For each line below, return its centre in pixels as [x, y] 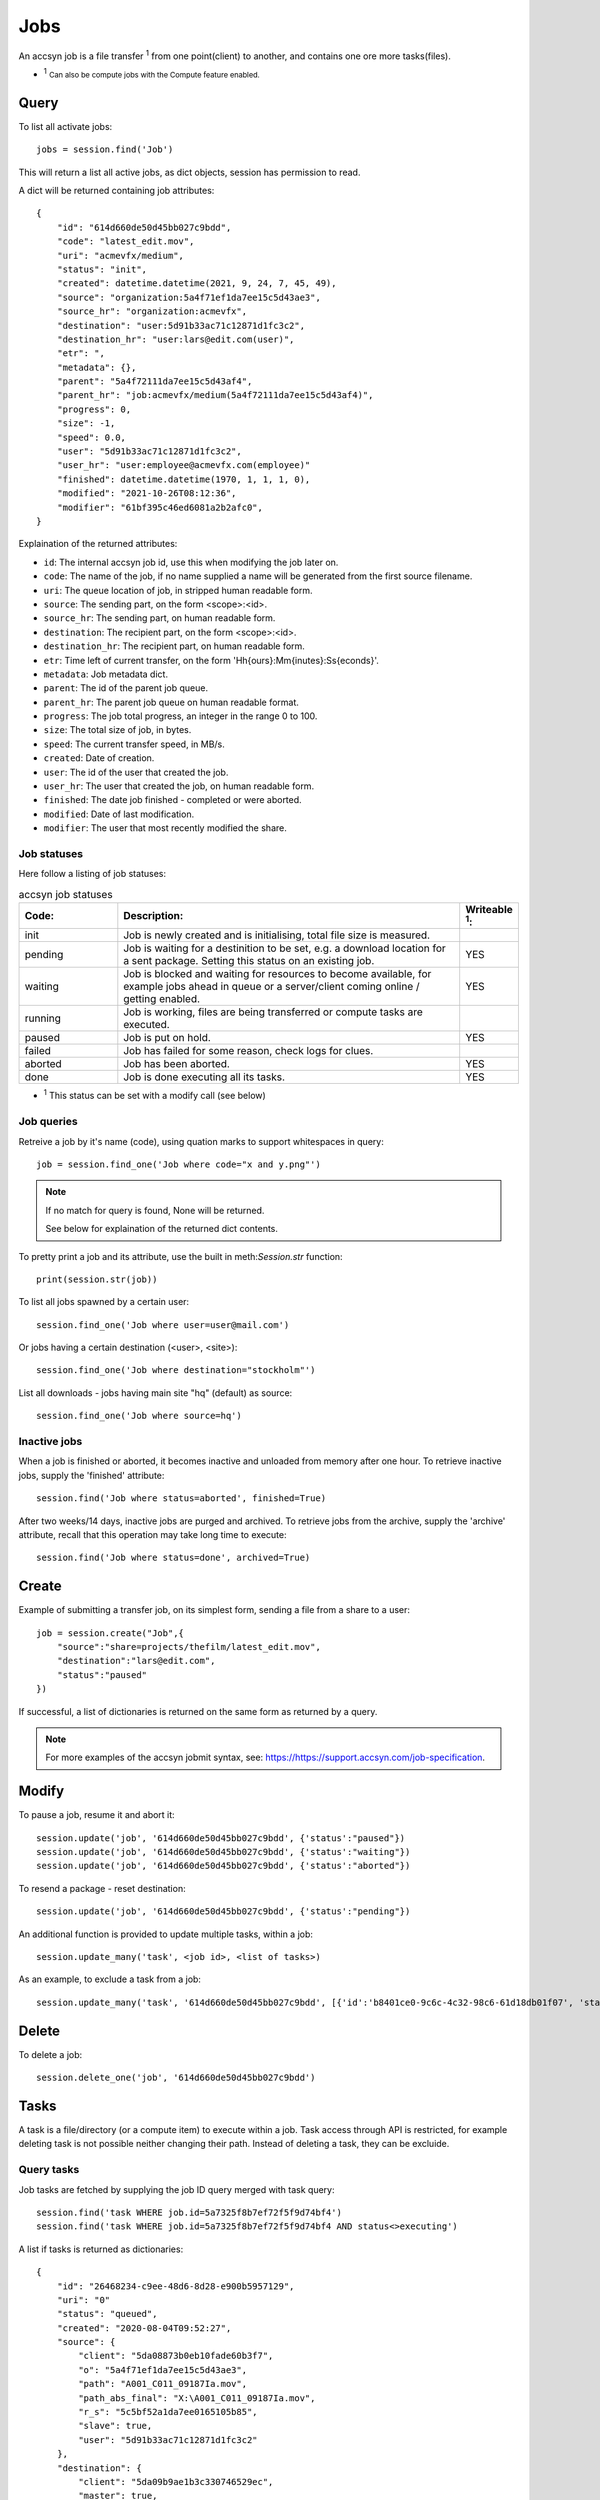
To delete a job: [50, 2054]
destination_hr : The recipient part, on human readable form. [174, 646]
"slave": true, [115, 2426]
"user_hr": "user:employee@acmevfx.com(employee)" [183, 465]
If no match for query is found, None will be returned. [155, 1210]
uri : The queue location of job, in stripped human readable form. [178, 590]
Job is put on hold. [167, 1038]
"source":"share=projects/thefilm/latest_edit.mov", [189, 1647]
